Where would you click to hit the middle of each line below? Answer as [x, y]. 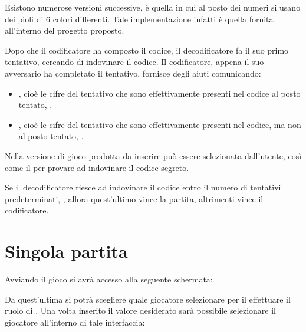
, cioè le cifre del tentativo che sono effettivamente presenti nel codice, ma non [160, 124]
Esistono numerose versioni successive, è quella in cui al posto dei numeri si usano [153, 7]
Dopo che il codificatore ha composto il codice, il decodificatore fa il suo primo [147, 50]
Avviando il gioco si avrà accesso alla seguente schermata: [109, 279]
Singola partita [66, 251]
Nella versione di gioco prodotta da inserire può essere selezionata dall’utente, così [153, 155]
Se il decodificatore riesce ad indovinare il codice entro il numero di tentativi [143, 187]
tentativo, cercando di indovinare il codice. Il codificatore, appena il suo [134, 62]
